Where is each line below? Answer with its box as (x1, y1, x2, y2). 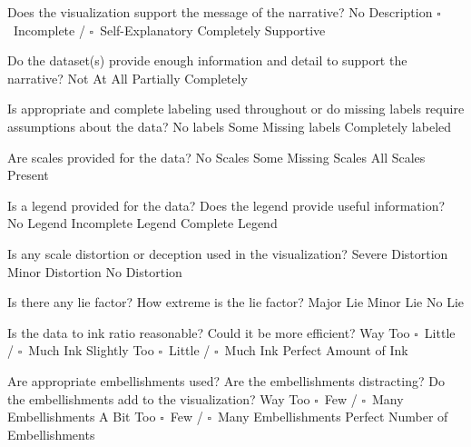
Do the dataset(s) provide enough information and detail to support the (7, 51, 407, 70)
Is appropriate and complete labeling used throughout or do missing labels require (7, 99, 465, 118)
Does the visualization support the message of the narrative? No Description (7, 3, 433, 21)
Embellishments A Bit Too (7, 407, 156, 426)
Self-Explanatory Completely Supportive (100, 20, 326, 39)
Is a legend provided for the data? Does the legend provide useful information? (7, 195, 446, 214)
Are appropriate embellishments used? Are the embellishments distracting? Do (7, 371, 445, 390)
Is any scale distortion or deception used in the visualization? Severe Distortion (7, 243, 448, 263)
